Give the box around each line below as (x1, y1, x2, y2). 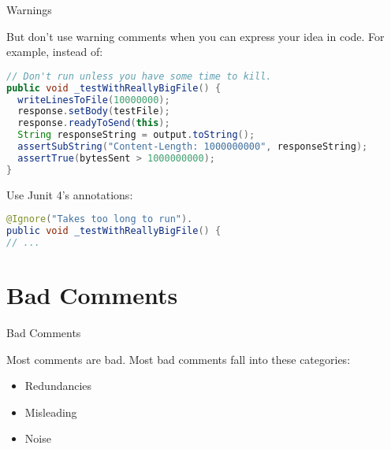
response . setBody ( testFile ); (17, 106, 170, 117)
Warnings (6, 2, 52, 17)
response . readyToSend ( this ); (17, 117, 170, 129)
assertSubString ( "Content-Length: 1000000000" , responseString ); (17, 141, 368, 153)
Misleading (24, 403, 77, 420)
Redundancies (24, 377, 92, 394)
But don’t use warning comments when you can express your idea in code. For (6, 28, 385, 44)
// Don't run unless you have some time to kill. (6, 70, 272, 82)
